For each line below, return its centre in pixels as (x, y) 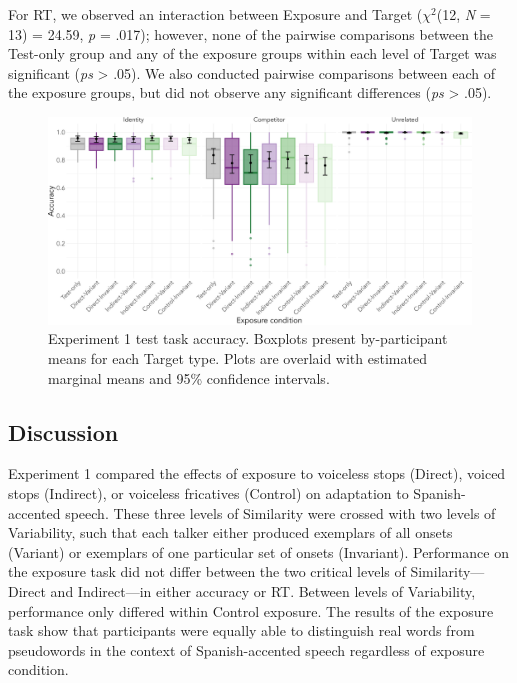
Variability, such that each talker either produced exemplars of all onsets (230, 532)
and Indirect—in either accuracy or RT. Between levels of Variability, (263, 590)
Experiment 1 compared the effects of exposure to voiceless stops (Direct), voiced (257, 473)
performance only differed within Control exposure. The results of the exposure (251, 610)
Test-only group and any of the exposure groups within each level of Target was (252, 53)
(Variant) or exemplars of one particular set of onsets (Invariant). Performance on (258, 551)
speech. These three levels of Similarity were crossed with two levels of (280, 512)
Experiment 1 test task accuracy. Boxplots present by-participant (248, 338)
